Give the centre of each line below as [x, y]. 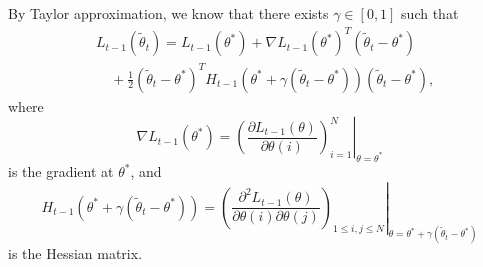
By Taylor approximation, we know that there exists [168, 13]
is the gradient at [61, 171]
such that [430, 13]
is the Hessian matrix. [75, 253]
